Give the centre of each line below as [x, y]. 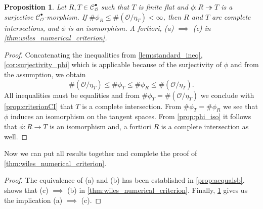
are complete [231, 16]
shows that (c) [26, 190]
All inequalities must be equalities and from [72, 95]
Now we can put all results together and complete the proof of [101, 153]
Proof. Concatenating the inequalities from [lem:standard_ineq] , [103, 54]
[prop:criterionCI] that [39, 106]
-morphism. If [65, 16]
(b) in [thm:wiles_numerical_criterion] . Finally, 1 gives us [158, 190]
